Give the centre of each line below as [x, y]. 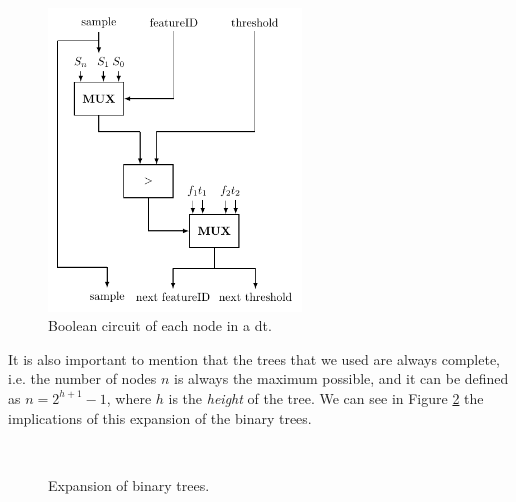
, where [129, 397]
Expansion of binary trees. [129, 484]
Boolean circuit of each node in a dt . [160, 325]
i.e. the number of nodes [82, 378]
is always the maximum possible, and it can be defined [341, 378]
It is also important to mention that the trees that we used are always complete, [254, 358]
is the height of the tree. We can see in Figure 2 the [326, 397]
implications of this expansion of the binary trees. [160, 417]
